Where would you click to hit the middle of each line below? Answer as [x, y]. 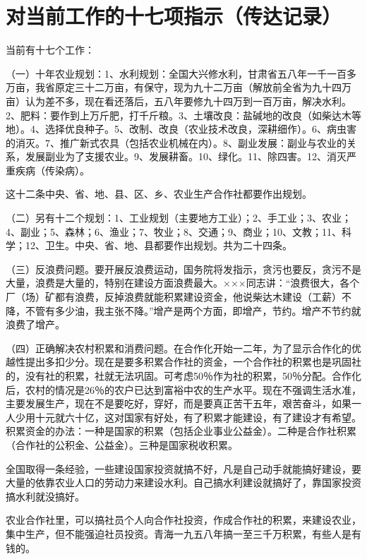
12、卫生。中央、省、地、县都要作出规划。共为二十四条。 [158, 245]
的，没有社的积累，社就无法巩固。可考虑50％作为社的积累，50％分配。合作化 [183, 375]
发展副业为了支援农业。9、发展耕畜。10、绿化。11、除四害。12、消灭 [186, 156]
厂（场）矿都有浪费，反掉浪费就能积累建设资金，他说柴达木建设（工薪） [174, 297]
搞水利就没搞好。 [45, 496]
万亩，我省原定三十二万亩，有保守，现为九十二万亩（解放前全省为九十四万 [179, 87]
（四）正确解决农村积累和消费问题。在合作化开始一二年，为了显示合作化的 [179, 348]
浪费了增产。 [35, 324]
